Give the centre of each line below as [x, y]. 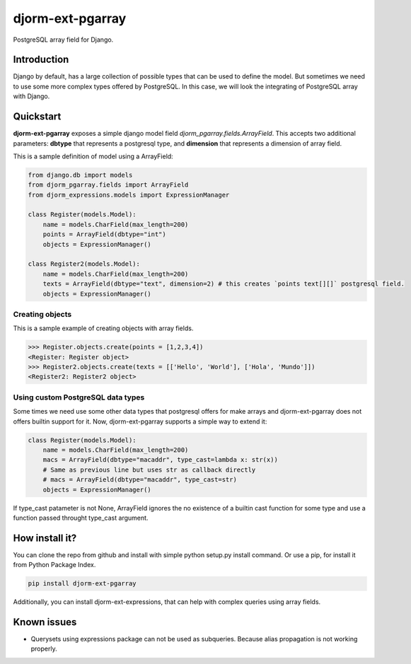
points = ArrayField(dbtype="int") [104, 234]
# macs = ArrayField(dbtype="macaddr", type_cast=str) [140, 480]
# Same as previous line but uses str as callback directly [149, 470]
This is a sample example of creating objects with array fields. [103, 328]
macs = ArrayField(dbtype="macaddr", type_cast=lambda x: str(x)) [161, 460]
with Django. [31, 96]
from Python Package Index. [54, 565]
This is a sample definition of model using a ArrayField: [93, 156]
